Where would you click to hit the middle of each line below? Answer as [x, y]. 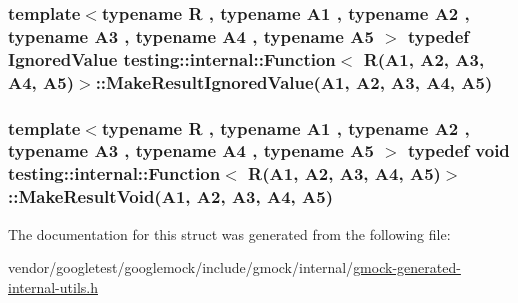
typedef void [458, 150]
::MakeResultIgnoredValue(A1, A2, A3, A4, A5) [294, 81]
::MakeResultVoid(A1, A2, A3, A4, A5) [171, 196]
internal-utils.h [53, 286]
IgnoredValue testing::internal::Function [172, 58]
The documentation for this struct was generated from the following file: [229, 233]
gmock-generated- [407, 267]
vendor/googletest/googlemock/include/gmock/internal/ [181, 267]
